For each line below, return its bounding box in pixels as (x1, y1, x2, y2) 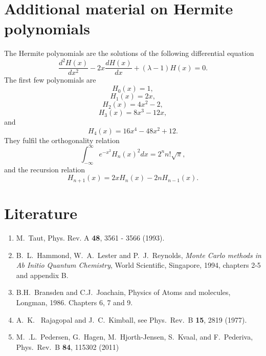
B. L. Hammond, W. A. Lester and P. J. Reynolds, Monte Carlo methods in (16, 249, 261, 260)
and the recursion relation (4, 164, 85, 174)
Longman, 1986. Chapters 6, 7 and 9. (16, 296, 133, 307)
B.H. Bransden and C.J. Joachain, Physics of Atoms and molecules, (16, 287, 231, 298)
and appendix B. (16, 269, 69, 280)
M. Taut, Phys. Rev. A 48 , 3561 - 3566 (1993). (16, 232, 165, 243)
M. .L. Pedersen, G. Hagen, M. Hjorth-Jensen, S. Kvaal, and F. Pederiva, (16, 331, 253, 342)
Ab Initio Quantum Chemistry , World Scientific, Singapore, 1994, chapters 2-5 (16, 260, 261, 270)
